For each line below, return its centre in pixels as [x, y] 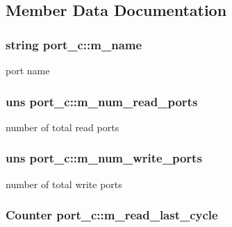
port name [28, 70]
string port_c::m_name [74, 44]
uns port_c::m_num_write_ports [104, 158]
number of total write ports [64, 184]
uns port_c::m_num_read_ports [102, 101]
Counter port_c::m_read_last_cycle [112, 215]
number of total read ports [63, 127]
